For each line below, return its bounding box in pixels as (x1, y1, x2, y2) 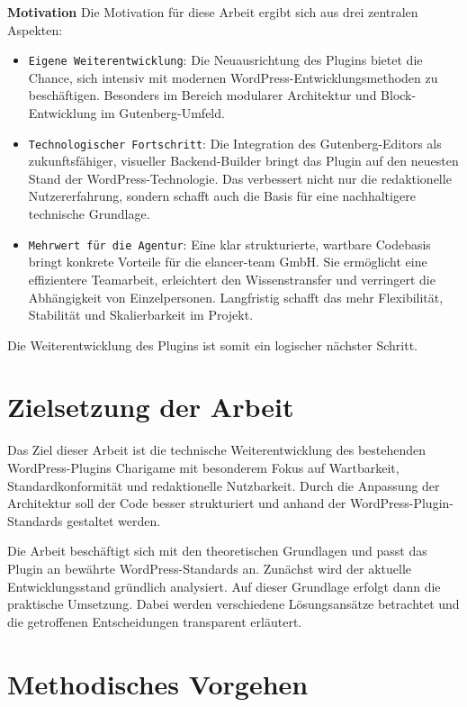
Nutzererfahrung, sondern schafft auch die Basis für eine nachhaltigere (28, 186, 416, 205)
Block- (381, 86, 417, 104)
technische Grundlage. (28, 204, 150, 223)
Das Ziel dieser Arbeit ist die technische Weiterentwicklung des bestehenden (7, 440, 427, 459)
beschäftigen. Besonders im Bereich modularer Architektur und (28, 86, 377, 104)
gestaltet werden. (67, 511, 161, 530)
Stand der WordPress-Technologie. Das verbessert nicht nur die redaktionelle (28, 168, 452, 187)
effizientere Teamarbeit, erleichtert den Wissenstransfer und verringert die (28, 269, 436, 288)
